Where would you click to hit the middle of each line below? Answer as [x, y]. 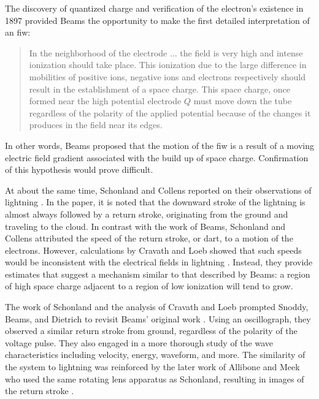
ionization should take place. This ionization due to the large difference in [168, 65]
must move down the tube [243, 101]
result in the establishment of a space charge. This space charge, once [159, 89]
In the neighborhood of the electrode [98, 52]
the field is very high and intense [241, 52]
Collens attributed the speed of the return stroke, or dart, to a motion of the [149, 238]
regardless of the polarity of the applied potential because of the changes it [170, 112]
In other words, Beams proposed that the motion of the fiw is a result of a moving [159, 145]
